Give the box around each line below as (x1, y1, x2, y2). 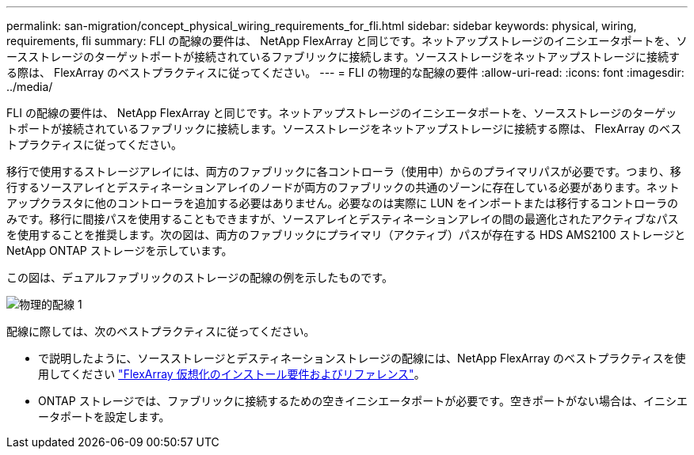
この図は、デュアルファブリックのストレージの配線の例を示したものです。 (6, 271, 393, 284)
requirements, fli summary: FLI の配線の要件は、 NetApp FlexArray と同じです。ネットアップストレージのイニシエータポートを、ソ (6, 34, 688, 47)
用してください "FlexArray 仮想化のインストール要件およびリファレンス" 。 (38, 367, 425, 381)
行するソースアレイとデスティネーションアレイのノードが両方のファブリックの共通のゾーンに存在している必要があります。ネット (6, 180, 680, 194)
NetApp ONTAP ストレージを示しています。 (6, 244, 233, 257)
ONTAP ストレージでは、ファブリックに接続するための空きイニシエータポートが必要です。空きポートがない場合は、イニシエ (38, 394, 688, 408)
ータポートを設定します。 (38, 410, 170, 423)
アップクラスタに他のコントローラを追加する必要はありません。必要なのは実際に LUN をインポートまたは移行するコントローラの (6, 196, 679, 210)
